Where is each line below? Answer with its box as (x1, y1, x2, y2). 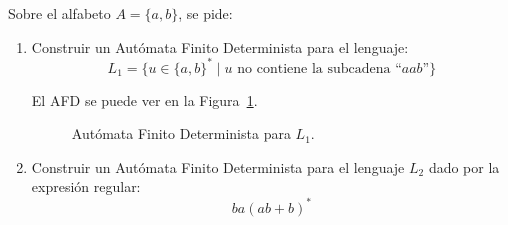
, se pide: (178, 3, 233, 23)
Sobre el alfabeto (8, 3, 111, 23)
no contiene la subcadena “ (237, 61, 402, 76)
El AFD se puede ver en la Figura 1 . (31, 89, 258, 110)
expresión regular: (31, 176, 141, 197)
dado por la (428, 156, 500, 177)
